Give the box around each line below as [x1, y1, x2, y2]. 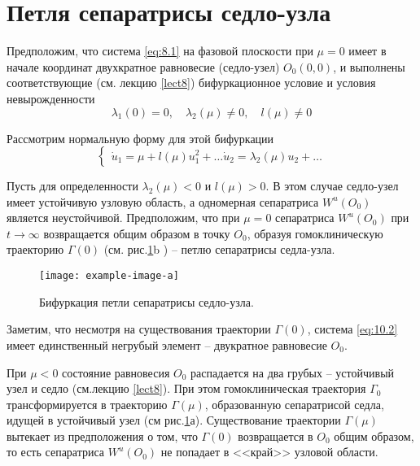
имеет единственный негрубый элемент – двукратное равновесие [7, 336, 327, 353]
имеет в [348, 42, 387, 59]
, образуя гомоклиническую [247, 224, 383, 242]
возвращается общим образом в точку [43, 224, 230, 242]
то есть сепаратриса [7, 443, 105, 460]
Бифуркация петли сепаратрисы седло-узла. [39, 293, 254, 310]
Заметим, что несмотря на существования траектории [7, 320, 271, 338]
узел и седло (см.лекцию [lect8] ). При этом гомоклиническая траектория [7, 380, 366, 397]
